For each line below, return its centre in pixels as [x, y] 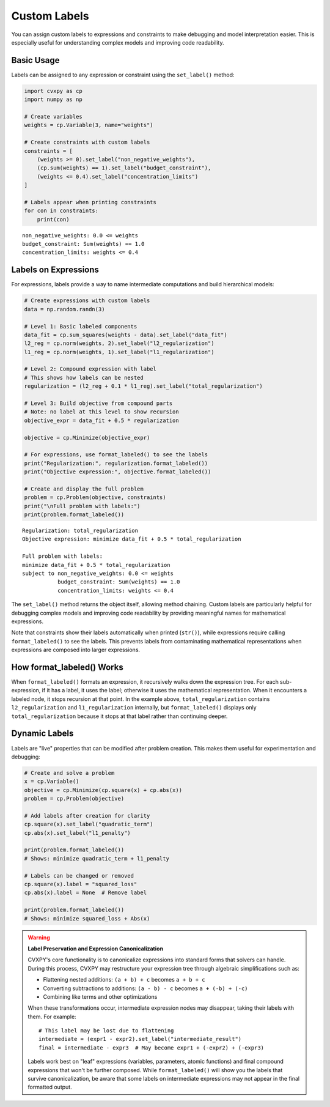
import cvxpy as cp [53, 91]
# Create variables [53, 117]
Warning [39, 937]
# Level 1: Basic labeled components [81, 326]
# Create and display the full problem [84, 489]
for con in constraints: [61, 211]
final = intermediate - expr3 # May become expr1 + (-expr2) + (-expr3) [152, 1048]
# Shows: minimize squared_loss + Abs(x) [87, 918]
